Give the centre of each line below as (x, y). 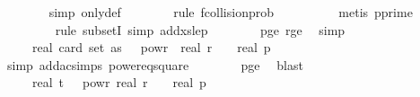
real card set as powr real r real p (151, 47)
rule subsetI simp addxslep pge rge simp (200, 29)
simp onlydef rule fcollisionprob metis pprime (231, 12)
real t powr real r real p (119, 82)
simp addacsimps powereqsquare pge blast (155, 64)
